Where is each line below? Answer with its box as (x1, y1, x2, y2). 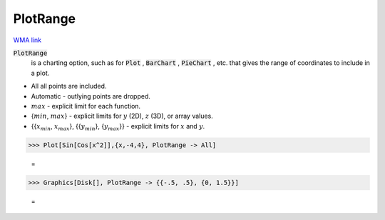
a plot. (31, 69, 50, 77)
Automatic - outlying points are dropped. (31, 91, 151, 100)
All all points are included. (31, 82, 107, 91)
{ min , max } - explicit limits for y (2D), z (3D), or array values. (31, 111, 213, 121)
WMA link (13, 36, 42, 44)
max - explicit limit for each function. (31, 101, 141, 110)
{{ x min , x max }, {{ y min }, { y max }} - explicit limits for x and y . (31, 121, 205, 132)
